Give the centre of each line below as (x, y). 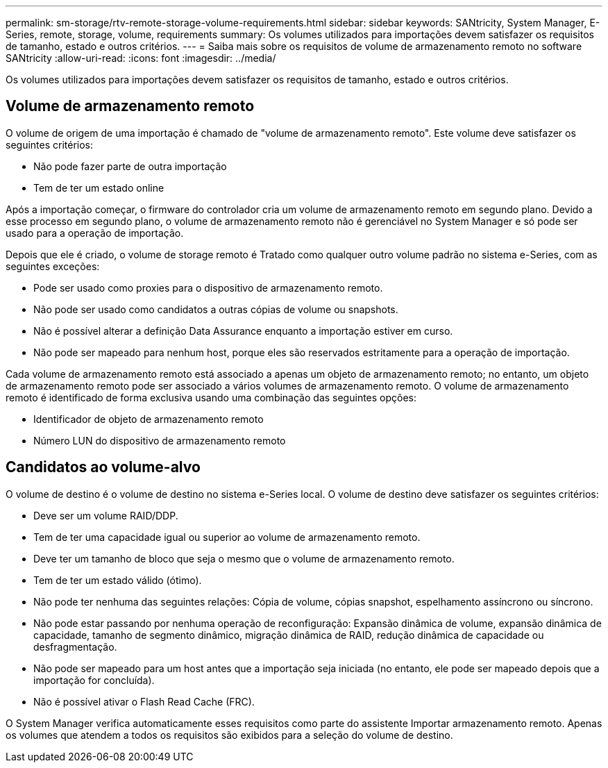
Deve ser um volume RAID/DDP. (106, 515)
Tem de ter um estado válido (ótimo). (118, 580)
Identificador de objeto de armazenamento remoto (149, 419)
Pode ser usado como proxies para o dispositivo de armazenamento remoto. (208, 287)
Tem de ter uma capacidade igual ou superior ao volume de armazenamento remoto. (227, 537)
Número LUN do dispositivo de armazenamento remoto (160, 440)
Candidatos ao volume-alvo (103, 467)
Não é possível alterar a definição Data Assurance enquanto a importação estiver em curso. (243, 331)
